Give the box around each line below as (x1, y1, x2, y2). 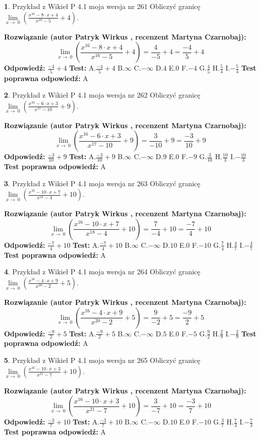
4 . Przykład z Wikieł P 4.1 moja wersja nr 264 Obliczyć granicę (4, 266, 200, 277)
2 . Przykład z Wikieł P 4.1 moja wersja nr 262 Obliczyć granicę (4, 90, 200, 100)
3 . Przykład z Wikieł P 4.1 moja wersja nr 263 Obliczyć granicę (4, 178, 200, 188)
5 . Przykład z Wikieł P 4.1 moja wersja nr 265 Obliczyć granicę (4, 354, 200, 365)
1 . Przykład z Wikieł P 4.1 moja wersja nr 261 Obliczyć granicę (4, 1, 200, 11)
